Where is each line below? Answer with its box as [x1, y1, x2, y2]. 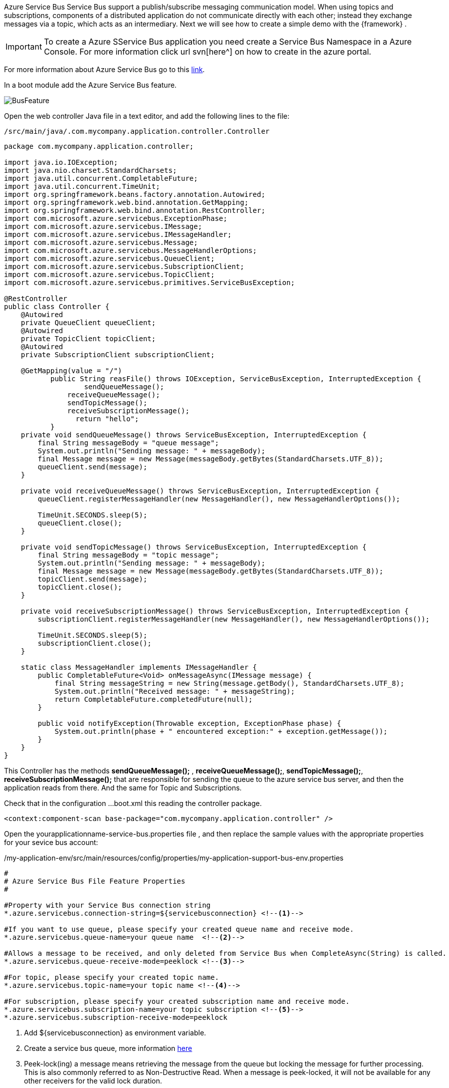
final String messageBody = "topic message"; [37, 551, 219, 559]
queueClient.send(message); [37, 463, 147, 471]
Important [5, 42, 42, 52]
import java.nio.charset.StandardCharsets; [4, 166, 177, 174]
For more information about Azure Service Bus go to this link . [4, 65, 205, 74]
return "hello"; [75, 415, 139, 423]
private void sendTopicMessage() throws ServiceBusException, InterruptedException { [20, 543, 366, 551]
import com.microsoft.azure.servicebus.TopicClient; [4, 270, 215, 279]
